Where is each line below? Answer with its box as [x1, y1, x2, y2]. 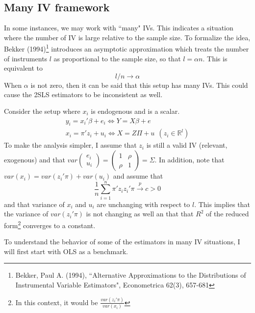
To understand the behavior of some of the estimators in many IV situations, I [4, 236, 240, 247]
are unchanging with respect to [97, 199, 190, 209]
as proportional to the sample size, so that [53, 53, 181, 63]
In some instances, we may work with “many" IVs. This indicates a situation [4, 23, 233, 33]
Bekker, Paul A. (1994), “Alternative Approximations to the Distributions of [15, 270, 246, 280]
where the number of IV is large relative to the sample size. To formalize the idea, [4, 32, 251, 42]
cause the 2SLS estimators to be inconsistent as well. [4, 89, 163, 100]
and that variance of [4, 199, 65, 209]
